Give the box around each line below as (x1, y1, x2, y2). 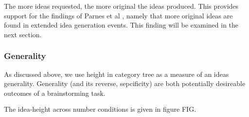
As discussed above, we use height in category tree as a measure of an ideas (4, 69, 229, 79)
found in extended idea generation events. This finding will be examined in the (4, 20, 239, 30)
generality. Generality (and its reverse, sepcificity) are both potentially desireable (4, 78, 246, 88)
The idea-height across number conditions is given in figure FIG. (4, 104, 196, 114)
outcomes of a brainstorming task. (4, 88, 106, 98)
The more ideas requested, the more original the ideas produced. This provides (4, 1, 239, 11)
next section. (4, 29, 42, 39)
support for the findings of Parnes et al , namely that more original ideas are (4, 10, 233, 20)
